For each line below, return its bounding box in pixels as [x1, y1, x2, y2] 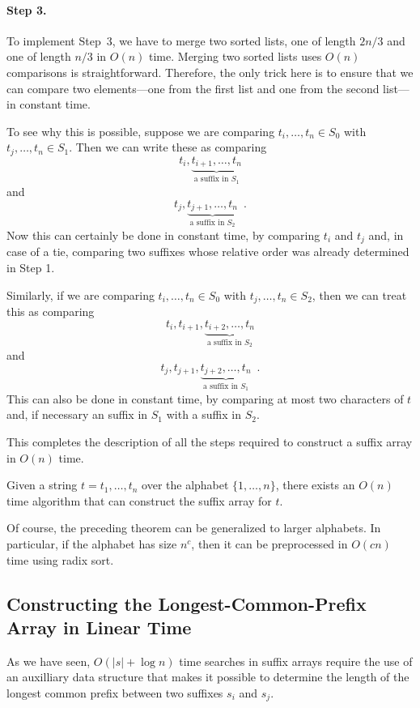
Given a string [6, 476, 78, 493]
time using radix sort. [6, 551, 114, 568]
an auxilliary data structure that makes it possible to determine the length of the [6, 668, 409, 685]
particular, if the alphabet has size [6, 535, 177, 552]
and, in [368, 227, 404, 243]
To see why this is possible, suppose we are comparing [6, 122, 275, 139]
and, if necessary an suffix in [6, 406, 148, 423]
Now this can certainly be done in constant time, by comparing [6, 227, 320, 243]
